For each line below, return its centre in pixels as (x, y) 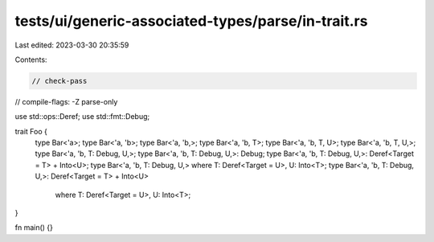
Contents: (31, 59)
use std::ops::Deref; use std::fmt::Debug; (82, 117)
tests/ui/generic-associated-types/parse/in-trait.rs (191, 21)
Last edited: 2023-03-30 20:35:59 (72, 45)
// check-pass (59, 81)
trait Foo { (31, 131)
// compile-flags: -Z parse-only (66, 101)
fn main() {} (34, 228)
